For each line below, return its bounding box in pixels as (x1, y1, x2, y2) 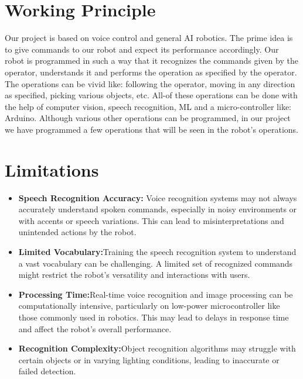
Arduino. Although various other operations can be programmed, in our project (5, 112, 291, 124)
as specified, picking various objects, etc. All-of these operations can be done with (5, 89, 298, 101)
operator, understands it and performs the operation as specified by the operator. (5, 66, 297, 78)
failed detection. (18, 365, 76, 377)
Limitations (5, 157, 99, 181)
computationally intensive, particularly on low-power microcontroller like (18, 299, 280, 312)
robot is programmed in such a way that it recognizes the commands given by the (5, 54, 298, 67)
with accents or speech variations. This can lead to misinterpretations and (18, 214, 284, 226)
